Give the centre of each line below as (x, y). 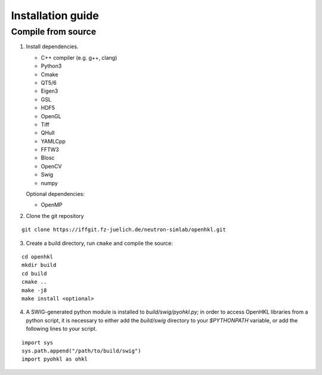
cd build (34, 273)
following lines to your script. (61, 329)
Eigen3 (49, 91)
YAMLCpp (53, 141)
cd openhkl (38, 256)
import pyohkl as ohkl (55, 359)
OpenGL (51, 116)
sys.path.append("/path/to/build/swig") (81, 351)
